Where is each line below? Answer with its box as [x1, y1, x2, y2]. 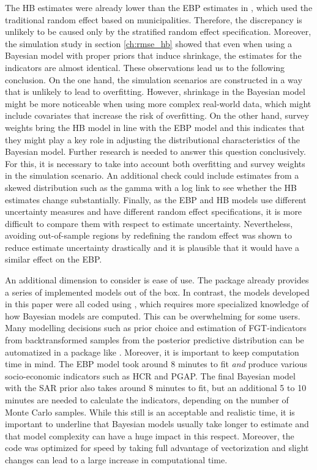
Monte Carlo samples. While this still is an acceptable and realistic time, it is [5, 405, 295, 418]
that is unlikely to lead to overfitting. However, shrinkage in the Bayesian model [5, 85, 305, 98]
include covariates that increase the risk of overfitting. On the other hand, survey [5, 109, 309, 122]
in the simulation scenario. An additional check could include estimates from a [5, 169, 299, 182]
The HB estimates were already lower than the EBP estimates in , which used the [5, 1, 313, 13]
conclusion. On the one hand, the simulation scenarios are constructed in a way [5, 73, 302, 86]
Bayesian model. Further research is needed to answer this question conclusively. [5, 145, 306, 158]
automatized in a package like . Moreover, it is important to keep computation [5, 345, 299, 358]
